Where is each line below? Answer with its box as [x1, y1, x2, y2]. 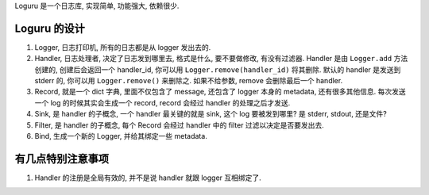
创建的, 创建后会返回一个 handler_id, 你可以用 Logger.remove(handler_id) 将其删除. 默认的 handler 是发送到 [34, 64, 401, 75]
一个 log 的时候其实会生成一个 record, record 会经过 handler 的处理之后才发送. [34, 97, 291, 107]
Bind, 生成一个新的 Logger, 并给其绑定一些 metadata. [34, 132, 208, 141]
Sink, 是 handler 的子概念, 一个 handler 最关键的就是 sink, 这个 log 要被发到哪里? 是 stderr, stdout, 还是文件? [34, 109, 387, 119]
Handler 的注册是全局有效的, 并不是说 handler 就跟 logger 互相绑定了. [34, 173, 261, 182]
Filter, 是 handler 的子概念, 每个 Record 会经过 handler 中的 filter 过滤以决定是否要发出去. [34, 120, 325, 130]
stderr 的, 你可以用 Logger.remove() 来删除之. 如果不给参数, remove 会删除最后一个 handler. [34, 76, 343, 86]
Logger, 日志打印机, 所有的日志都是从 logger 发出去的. [34, 42, 211, 52]
